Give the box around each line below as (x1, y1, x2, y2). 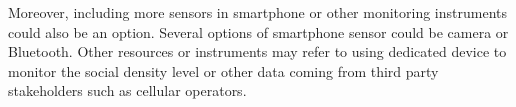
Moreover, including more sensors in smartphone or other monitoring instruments (8, 2, 507, 22)
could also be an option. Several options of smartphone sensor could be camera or (8, 21, 509, 42)
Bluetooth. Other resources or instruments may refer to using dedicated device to (8, 41, 507, 62)
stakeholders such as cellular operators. (8, 80, 247, 101)
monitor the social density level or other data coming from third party (8, 60, 439, 81)
